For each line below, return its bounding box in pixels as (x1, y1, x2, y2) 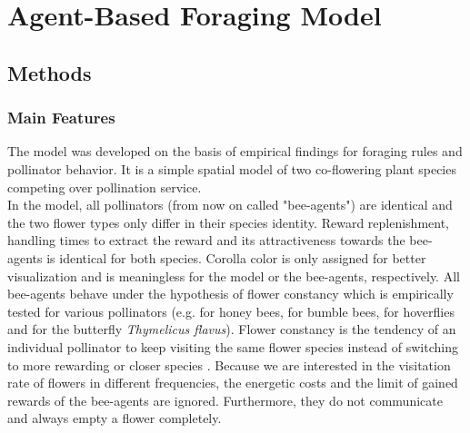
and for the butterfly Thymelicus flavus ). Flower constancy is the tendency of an (7, 320, 456, 339)
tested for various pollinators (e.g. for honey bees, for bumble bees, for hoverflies (7, 301, 455, 320)
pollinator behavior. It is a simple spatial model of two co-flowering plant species (7, 159, 456, 178)
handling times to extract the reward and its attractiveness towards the (7, 231, 405, 250)
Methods (7, 58, 92, 86)
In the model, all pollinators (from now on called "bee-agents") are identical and (7, 195, 453, 214)
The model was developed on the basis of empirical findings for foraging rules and (7, 142, 463, 161)
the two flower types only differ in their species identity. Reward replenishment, (7, 212, 450, 231)
